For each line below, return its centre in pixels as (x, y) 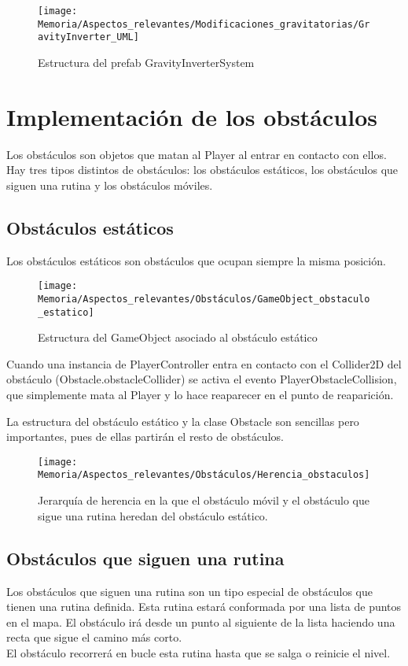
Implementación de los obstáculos (192, 116)
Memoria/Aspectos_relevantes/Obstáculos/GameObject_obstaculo (204, 299)
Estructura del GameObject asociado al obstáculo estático (178, 337)
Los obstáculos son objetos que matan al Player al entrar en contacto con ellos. (197, 154)
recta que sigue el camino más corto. (94, 637)
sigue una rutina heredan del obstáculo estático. (153, 515)
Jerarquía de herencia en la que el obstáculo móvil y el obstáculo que (204, 500)
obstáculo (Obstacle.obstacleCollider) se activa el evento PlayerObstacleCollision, (202, 379)
